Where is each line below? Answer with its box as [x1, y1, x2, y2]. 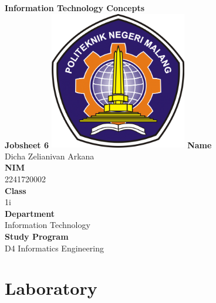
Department [5, 207, 55, 219]
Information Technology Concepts [5, 2, 144, 13]
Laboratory [5, 276, 97, 300]
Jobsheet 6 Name [5, 138, 212, 151]
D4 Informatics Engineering [5, 241, 104, 254]
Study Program [5, 230, 69, 242]
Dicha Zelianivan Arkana [5, 149, 95, 162]
